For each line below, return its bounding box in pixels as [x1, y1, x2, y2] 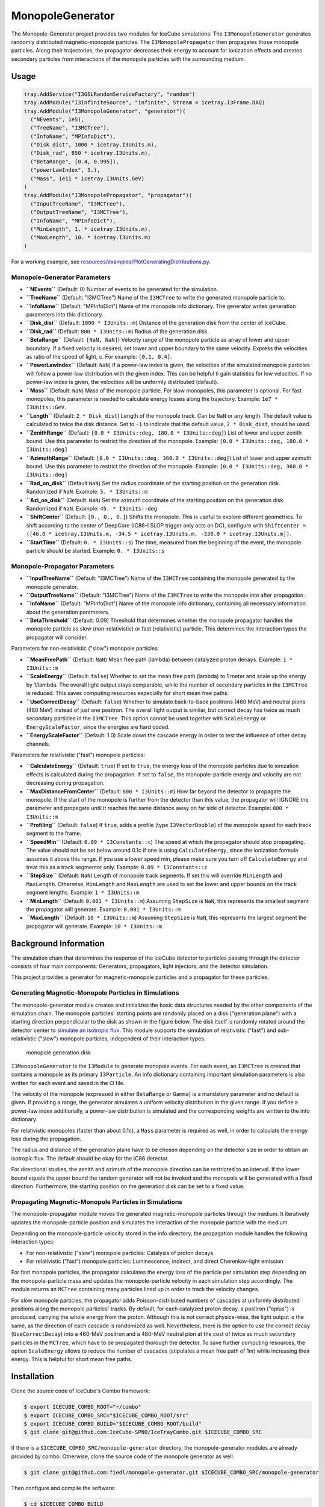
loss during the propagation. [11, 1135, 81, 1142]
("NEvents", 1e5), [30, 116, 84, 123]
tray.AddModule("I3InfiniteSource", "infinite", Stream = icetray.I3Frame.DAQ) [23, 99, 265, 106]
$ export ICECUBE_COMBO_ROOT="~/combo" [23, 1403, 141, 1411]
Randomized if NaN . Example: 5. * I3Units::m [26, 488, 148, 496]
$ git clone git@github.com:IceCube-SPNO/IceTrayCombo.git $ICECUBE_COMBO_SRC [23, 1429, 262, 1436]
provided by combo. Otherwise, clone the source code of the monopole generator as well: [11, 1453, 235, 1460]
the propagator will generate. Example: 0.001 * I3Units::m [26, 905, 181, 913]
